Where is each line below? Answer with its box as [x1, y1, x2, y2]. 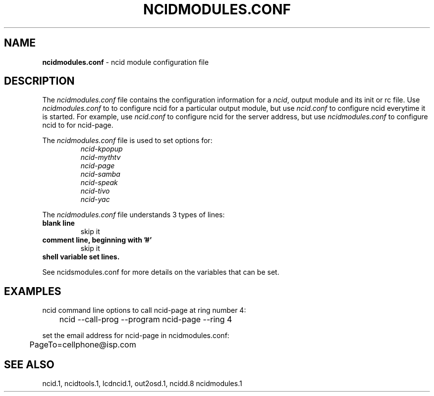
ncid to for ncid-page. [42, 121, 113, 130]
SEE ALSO [4, 358, 54, 371]
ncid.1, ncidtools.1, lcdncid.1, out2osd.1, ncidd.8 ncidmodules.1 [42, 379, 242, 388]
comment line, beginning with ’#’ [42, 236, 152, 245]
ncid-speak [80, 178, 118, 187]
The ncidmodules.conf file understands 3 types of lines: [42, 210, 225, 219]
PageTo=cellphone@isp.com [29, 340, 136, 350]
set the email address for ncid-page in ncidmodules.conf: [42, 331, 229, 340]
